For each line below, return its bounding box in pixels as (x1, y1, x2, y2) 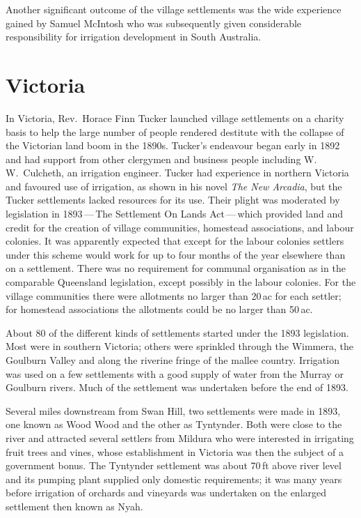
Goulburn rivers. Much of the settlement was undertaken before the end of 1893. (6, 380, 348, 395)
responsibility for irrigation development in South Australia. (6, 29, 262, 44)
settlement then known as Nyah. (6, 498, 143, 513)
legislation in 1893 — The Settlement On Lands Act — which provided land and (6, 206, 343, 221)
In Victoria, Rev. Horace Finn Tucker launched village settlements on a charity (6, 110, 344, 125)
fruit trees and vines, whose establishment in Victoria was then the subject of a (6, 444, 344, 459)
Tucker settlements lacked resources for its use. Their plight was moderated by (6, 192, 340, 207)
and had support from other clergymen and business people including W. (6, 151, 317, 166)
